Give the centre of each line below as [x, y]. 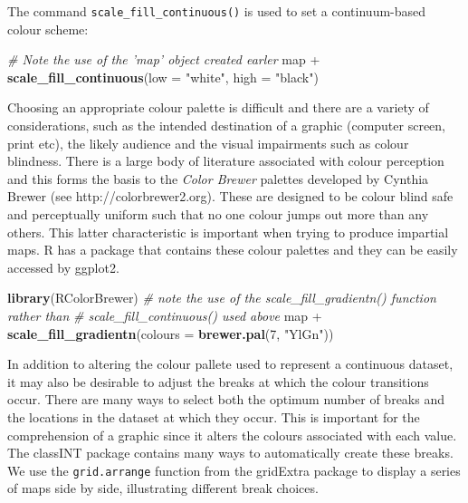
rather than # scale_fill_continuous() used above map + [165, 315]
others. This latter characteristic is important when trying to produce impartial [228, 232]
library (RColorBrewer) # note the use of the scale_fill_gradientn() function [222, 298]
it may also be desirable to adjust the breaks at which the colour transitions [218, 381]
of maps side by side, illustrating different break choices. [163, 488]
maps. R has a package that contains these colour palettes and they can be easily [233, 250]
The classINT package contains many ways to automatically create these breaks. [230, 453]
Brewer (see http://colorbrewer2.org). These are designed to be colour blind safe [230, 196]
